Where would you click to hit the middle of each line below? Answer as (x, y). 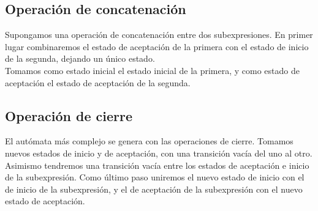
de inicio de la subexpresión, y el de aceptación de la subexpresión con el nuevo (154, 189)
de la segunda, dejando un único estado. (80, 58)
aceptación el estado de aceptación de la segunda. (98, 82)
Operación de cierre (69, 115)
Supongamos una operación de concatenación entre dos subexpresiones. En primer (159, 35)
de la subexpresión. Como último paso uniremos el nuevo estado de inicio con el (155, 177)
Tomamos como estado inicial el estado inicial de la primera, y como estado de (152, 70)
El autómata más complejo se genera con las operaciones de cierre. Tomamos (149, 141)
